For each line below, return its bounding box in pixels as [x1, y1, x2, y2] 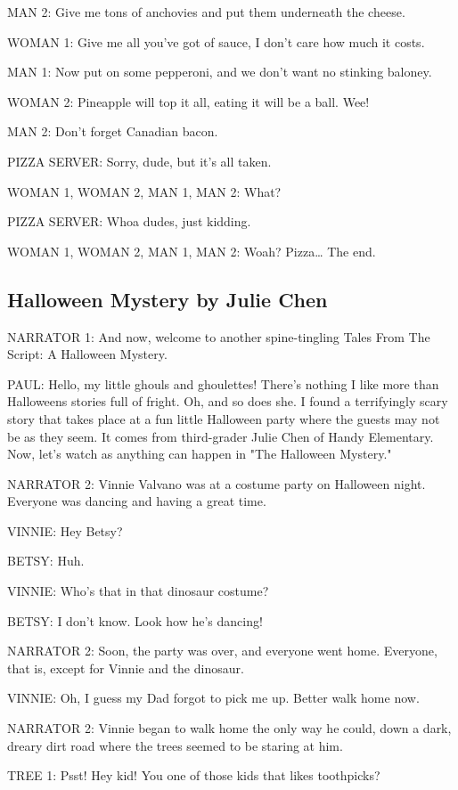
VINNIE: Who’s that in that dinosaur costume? [7, 582, 269, 600]
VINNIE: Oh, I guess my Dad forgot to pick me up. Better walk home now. [7, 688, 420, 707]
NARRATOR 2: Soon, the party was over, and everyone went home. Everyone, [7, 641, 438, 660]
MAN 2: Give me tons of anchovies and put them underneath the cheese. [7, 3, 405, 20]
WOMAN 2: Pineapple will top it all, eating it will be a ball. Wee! [7, 92, 370, 110]
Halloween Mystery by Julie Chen [7, 285, 328, 313]
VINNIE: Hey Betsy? [7, 521, 123, 540]
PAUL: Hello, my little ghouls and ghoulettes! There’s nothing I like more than [7, 374, 439, 393]
